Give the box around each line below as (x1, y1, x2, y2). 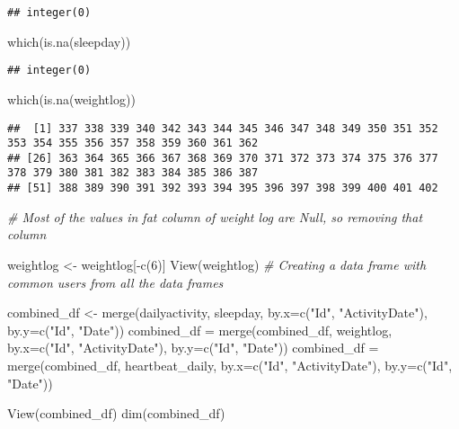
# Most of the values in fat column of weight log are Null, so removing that (7, 207, 423, 226)
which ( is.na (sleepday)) (7, 31, 131, 50)
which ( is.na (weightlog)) (7, 89, 136, 108)
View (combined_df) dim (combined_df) (7, 404, 225, 423)
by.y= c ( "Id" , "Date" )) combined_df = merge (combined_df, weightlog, (7, 320, 393, 339)
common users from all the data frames (7, 273, 224, 291)
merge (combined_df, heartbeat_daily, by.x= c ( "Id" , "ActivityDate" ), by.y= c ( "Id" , (7, 355, 453, 374)
